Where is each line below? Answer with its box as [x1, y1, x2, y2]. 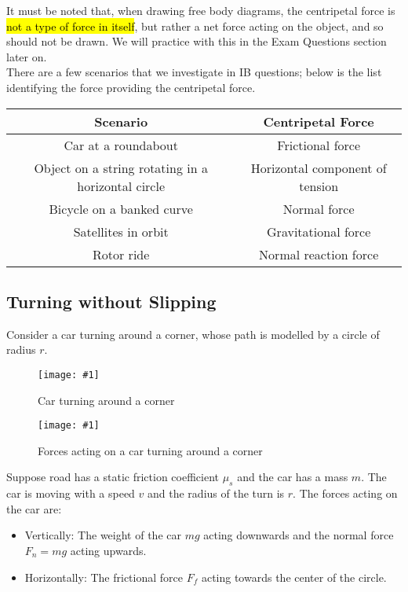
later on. [6, 48, 47, 64]
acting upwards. [70, 542, 147, 559]
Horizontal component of [250, 158, 387, 177]
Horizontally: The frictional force [24, 568, 183, 585]
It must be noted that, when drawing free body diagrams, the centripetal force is [6, 2, 395, 18]
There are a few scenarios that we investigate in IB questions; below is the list [6, 64, 382, 80]
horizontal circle [77, 176, 166, 195]
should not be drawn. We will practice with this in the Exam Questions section [6, 33, 387, 50]
